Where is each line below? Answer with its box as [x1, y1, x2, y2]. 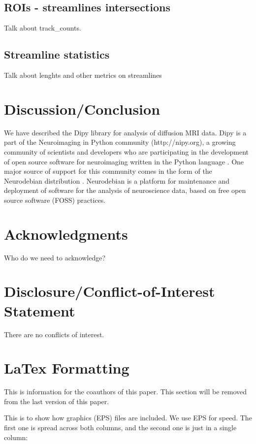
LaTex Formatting [4, 358, 129, 378]
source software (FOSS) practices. [4, 194, 106, 205]
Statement [4, 300, 75, 320]
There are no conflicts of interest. [4, 329, 104, 339]
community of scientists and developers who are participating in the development [4, 146, 249, 157]
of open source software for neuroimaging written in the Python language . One [4, 156, 244, 166]
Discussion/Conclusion [4, 98, 160, 119]
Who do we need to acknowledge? [4, 252, 106, 262]
